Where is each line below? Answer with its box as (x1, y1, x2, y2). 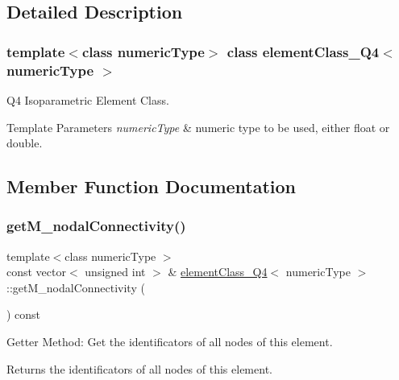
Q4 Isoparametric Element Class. (6, 91, 169, 108)
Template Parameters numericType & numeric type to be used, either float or (6, 118, 390, 135)
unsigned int (85, 263, 146, 280)
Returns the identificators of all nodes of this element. (6, 360, 272, 377)
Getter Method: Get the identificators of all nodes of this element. (6, 333, 333, 350)
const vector (6, 263, 66, 280)
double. (6, 134, 43, 151)
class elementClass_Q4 (227, 41, 380, 61)
